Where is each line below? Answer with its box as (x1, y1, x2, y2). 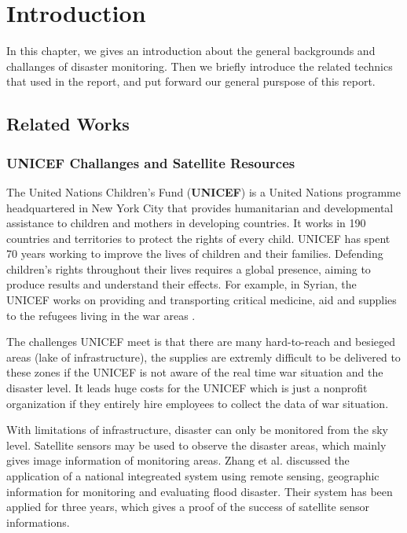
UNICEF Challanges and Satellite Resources (6, 153, 295, 172)
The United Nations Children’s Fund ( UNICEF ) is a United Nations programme (6, 183, 401, 200)
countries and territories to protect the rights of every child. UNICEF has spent (6, 230, 390, 246)
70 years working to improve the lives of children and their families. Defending (6, 245, 383, 262)
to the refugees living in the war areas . (6, 307, 196, 323)
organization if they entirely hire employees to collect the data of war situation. (6, 395, 389, 411)
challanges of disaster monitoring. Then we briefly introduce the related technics (6, 57, 393, 74)
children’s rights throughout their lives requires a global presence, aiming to (6, 260, 371, 277)
